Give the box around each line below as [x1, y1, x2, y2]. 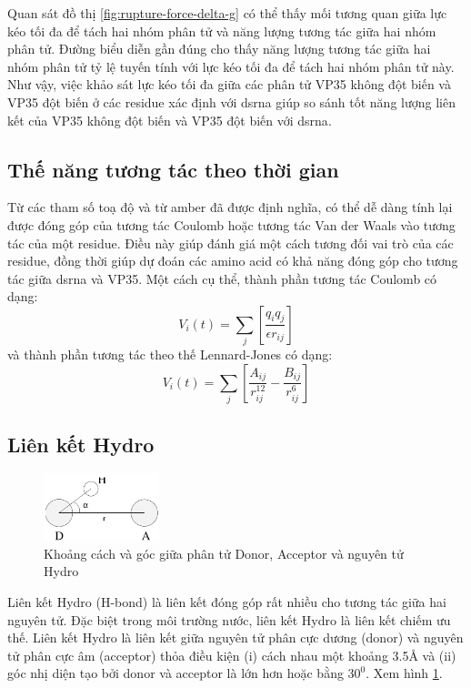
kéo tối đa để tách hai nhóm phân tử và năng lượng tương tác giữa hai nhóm [7, 21, 436, 40]
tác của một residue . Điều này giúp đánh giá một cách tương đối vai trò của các [7, 233, 454, 252]
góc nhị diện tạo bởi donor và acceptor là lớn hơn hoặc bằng [7, 663, 344, 683]
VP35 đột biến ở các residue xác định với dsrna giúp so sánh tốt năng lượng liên [7, 92, 456, 111]
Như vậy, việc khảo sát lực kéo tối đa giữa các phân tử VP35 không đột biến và [7, 75, 451, 94]
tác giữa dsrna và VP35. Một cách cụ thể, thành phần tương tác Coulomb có [7, 268, 437, 288]
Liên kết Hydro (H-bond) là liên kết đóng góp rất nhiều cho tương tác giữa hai [7, 592, 446, 611]
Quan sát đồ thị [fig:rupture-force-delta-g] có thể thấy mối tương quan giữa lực [7, 4, 447, 22]
